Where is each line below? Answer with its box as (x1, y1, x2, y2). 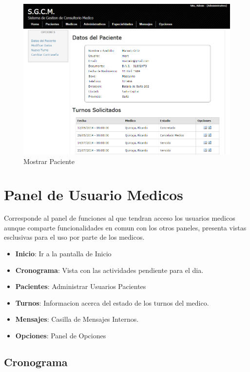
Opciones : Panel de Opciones (15, 330, 106, 340)
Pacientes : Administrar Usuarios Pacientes (15, 281, 146, 291)
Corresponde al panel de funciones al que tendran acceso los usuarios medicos (4, 213, 235, 223)
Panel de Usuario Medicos (4, 185, 183, 205)
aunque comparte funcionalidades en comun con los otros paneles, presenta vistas (4, 222, 247, 232)
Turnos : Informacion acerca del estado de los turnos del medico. (15, 297, 209, 308)
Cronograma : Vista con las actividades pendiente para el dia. (15, 265, 204, 275)
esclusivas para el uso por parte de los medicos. (4, 232, 145, 242)
